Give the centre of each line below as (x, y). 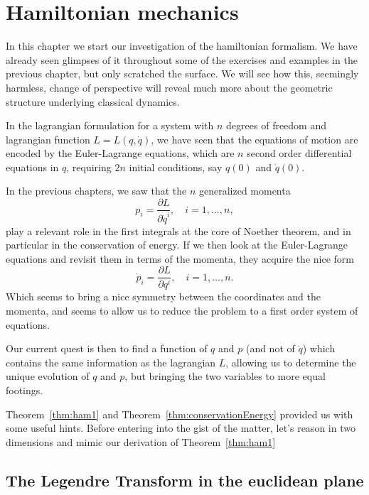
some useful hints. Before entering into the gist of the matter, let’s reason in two (181, 428)
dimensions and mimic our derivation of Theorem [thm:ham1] (141, 441)
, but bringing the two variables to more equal (225, 376)
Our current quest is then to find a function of (107, 348)
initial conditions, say (176, 167)
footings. (25, 390)
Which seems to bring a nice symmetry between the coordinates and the (163, 297)
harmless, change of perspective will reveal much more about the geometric (169, 87)
